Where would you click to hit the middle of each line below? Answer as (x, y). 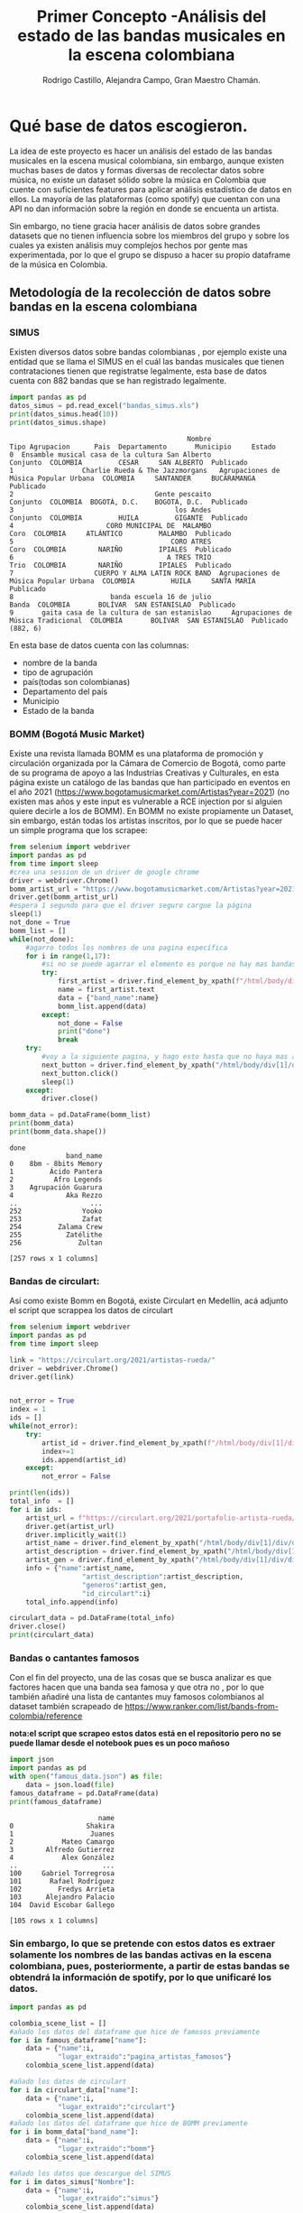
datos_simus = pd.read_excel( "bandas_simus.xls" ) (105, 406)
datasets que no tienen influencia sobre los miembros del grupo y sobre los (150, 236)
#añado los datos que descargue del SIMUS (90, 2173)
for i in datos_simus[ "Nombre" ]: (72, 2181)
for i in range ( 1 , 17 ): (68, 956)
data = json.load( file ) (70, 1785)
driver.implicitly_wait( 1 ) (76, 1535)
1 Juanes (62, 1834)
